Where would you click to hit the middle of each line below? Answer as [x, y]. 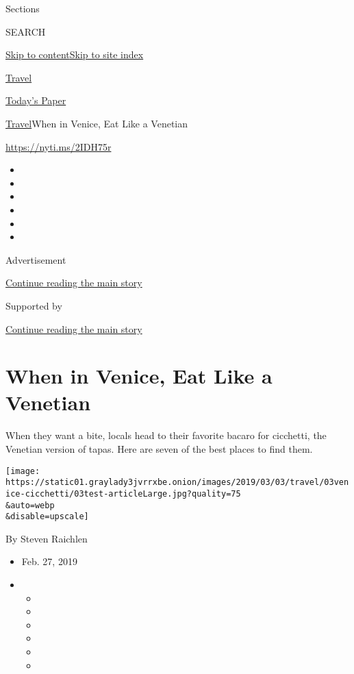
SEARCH [26, 31]
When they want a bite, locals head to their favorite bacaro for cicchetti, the [166, 435]
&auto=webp [30, 505]
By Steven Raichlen [47, 538]
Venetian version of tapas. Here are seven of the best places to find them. [159, 449]
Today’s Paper [36, 100]
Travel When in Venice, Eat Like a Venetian [97, 123]
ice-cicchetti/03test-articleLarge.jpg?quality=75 [123, 494]
